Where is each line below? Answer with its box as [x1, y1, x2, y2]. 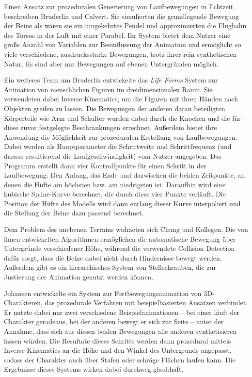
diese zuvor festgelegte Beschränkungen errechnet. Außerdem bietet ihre [4, 122, 217, 132]
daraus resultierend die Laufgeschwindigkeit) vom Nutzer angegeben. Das [4, 150, 221, 161]
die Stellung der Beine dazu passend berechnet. [4, 208, 144, 218]
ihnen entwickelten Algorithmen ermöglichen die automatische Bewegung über [4, 233, 236, 244]
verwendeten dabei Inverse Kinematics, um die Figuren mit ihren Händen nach [4, 94, 238, 104]
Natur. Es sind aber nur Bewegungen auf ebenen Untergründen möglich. [4, 58, 219, 68]
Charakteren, [4, 297, 43, 308]
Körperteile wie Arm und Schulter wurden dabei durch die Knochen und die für [4, 113, 241, 123]
